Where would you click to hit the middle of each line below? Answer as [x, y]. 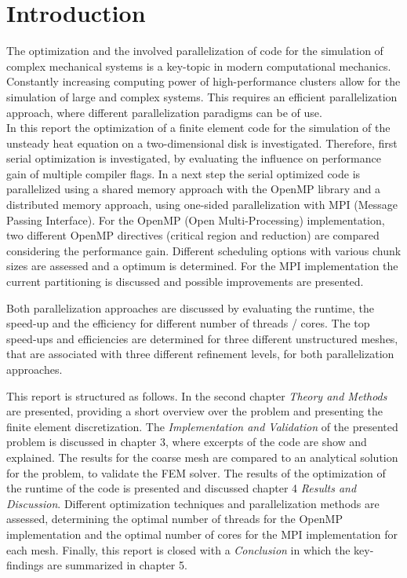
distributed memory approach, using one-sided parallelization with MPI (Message [202, 205]
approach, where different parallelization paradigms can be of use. [164, 112]
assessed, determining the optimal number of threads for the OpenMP [174, 519]
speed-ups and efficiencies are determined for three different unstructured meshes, [202, 338]
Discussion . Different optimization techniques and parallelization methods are [193, 503]
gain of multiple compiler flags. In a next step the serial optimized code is [184, 173]
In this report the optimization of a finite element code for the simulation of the [198, 128]
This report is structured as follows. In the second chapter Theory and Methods [197, 395]
